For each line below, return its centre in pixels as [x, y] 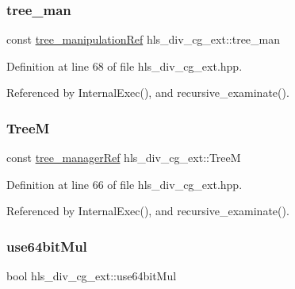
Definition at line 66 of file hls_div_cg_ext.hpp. [125, 184]
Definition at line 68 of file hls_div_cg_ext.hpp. [125, 66]
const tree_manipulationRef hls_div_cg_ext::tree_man [144, 39]
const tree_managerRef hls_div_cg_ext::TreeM [124, 158]
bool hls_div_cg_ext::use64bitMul [92, 276]
